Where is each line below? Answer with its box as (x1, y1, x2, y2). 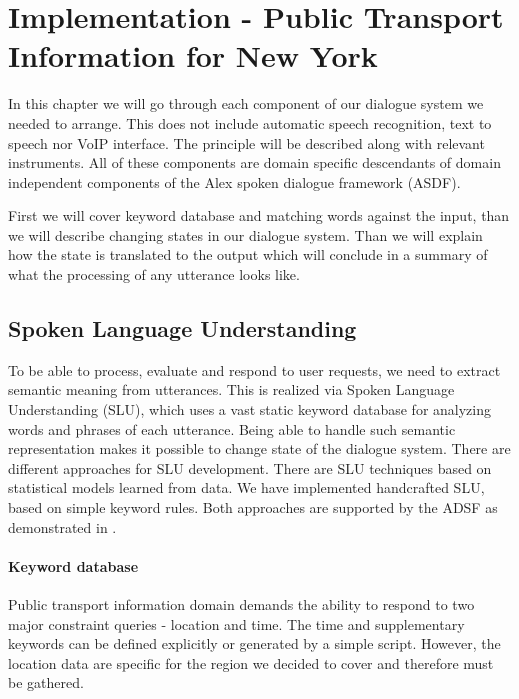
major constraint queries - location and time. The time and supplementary (8, 613, 465, 634)
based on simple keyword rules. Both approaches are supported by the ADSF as (8, 497, 498, 518)
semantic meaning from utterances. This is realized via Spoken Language (8, 379, 455, 400)
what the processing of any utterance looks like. (8, 264, 300, 285)
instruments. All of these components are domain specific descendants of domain (8, 152, 501, 173)
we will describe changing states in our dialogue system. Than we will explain (8, 224, 483, 245)
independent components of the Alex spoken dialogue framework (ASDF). (8, 171, 461, 192)
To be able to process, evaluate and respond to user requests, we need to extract (8, 359, 501, 380)
